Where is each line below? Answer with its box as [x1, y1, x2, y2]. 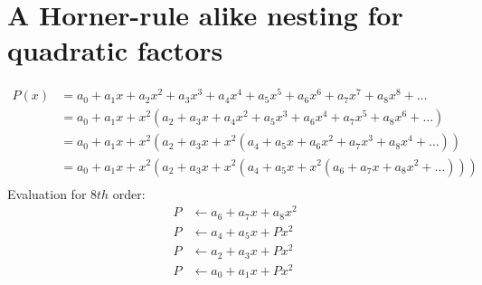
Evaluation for [7, 184, 87, 203]
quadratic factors [7, 32, 223, 69]
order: [112, 184, 146, 203]
